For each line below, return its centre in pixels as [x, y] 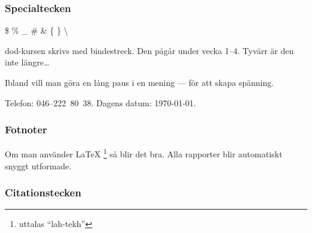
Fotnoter [26, 129]
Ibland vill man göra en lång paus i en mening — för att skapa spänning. [139, 82]
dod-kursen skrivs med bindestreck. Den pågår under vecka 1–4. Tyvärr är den [149, 50]
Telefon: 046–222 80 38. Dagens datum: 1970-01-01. [100, 102]
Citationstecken [43, 192]
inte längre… [27, 62]
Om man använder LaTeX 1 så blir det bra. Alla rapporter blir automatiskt [144, 153]
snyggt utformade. [38, 165]
